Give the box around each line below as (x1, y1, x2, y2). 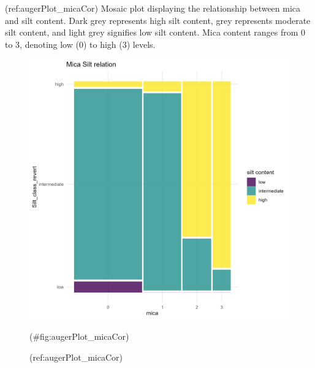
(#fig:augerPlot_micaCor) (29, 329, 129, 342)
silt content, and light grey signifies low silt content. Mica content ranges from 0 (5, 26, 306, 39)
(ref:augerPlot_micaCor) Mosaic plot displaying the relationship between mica (5, 2, 301, 14)
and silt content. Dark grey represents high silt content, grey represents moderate (5, 13, 311, 26)
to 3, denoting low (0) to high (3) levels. (5, 37, 156, 50)
